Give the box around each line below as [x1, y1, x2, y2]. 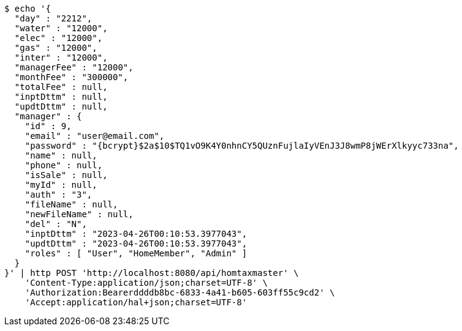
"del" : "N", [25, 219, 87, 229]
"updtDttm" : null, [14, 102, 108, 111]
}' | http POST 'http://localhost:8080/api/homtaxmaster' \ [4, 268, 299, 278]
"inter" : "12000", [14, 53, 108, 62]
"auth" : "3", [25, 190, 93, 199]
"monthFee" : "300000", [14, 72, 129, 82]
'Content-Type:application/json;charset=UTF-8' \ [25, 278, 268, 288]
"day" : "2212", [14, 13, 93, 23]
